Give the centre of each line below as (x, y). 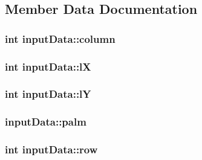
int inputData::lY (48, 94)
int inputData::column (60, 38)
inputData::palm (46, 122)
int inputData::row (51, 149)
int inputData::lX (48, 66)
